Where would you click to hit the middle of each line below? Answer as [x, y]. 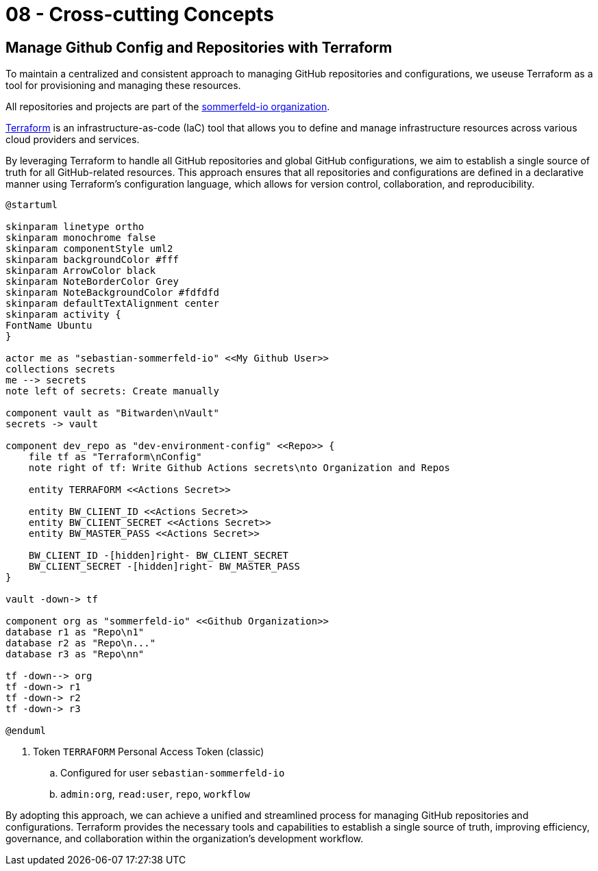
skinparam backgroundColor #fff [92, 260]
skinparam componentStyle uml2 [89, 249]
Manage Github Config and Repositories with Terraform [199, 47]
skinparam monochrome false [81, 238]
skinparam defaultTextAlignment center [112, 304]
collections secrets [61, 369]
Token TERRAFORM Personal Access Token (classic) [149, 752]
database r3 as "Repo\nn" [75, 654]
